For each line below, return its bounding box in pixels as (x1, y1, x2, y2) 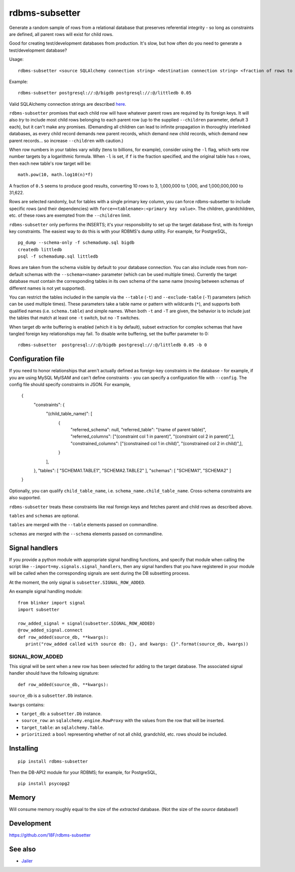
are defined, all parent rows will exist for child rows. (9, 31, 114, 37)
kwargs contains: (9, 701, 45, 708)
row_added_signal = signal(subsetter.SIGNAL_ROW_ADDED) (18, 620, 155, 626)
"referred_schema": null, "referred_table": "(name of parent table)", (70, 427, 206, 433)
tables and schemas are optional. (9, 512, 80, 518)
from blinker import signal (18, 600, 86, 605)
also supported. (9, 495, 41, 501)
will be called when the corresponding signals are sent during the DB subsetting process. (9, 571, 190, 576)
